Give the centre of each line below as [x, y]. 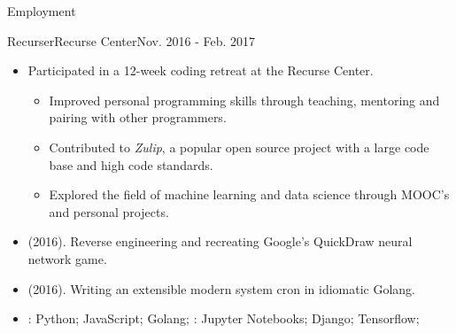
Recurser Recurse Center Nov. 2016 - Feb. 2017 [131, 40]
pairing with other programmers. [138, 117]
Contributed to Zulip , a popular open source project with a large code [239, 147]
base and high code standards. [131, 164]
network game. [67, 258]
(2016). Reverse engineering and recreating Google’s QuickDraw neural [220, 241]
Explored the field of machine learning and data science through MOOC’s [249, 194]
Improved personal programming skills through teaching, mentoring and [244, 100]
